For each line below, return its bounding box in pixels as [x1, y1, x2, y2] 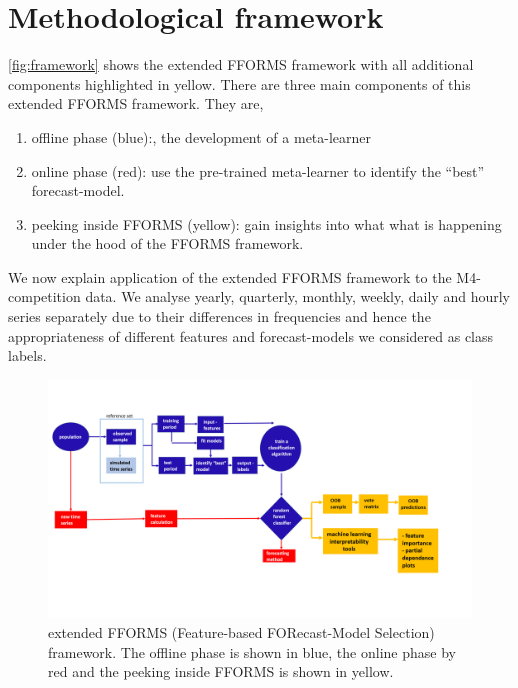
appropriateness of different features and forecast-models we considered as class [8, 325, 494, 346]
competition [8, 286, 81, 307]
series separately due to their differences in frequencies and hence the [8, 306, 431, 327]
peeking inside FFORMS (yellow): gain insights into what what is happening [31, 213, 502, 234]
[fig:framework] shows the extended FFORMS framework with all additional [8, 54, 474, 75]
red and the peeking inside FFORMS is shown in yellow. [48, 661, 394, 682]
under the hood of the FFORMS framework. [31, 233, 304, 254]
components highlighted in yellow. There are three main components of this [8, 73, 471, 94]
